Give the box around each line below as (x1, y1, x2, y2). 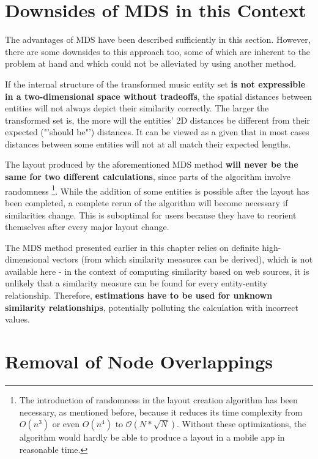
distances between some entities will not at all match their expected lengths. (5, 137, 291, 150)
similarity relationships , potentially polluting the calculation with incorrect (5, 300, 298, 313)
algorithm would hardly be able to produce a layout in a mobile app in (19, 431, 285, 444)
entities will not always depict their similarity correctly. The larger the (5, 102, 269, 114)
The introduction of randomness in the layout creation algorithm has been (19, 393, 298, 406)
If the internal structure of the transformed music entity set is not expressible (5, 77, 306, 90)
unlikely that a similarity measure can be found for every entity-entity (5, 277, 268, 289)
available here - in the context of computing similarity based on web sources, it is (5, 264, 309, 277)
